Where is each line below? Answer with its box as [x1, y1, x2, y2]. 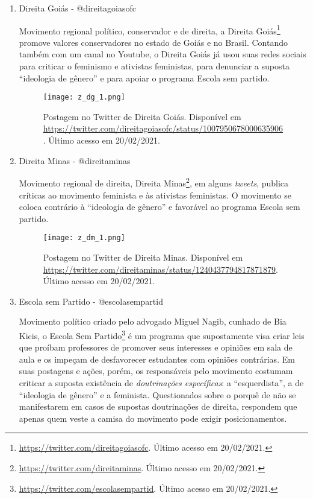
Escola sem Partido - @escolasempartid [19, 294, 163, 307]
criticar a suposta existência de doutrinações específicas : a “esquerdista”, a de [19, 376, 304, 389]
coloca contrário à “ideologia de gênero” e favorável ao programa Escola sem [19, 200, 300, 213]
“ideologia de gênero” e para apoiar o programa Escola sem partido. [19, 71, 270, 84]
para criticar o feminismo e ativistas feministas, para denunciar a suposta [19, 60, 290, 72]
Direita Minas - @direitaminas [19, 154, 131, 167]
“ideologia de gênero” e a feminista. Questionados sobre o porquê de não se [19, 388, 296, 401]
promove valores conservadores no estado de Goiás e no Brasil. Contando [19, 36, 288, 48]
